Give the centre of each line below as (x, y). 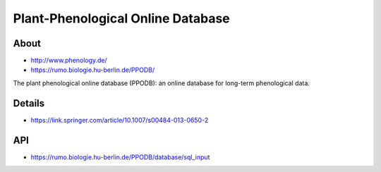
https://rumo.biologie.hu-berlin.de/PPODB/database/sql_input (120, 157)
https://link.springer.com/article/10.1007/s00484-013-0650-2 (120, 120)
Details (29, 103)
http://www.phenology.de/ (69, 61)
